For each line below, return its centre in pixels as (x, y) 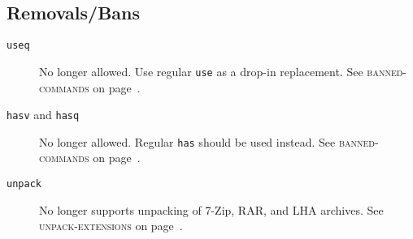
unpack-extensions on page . (111, 226)
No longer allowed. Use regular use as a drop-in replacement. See (201, 71)
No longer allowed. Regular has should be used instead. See (187, 141)
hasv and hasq (43, 115)
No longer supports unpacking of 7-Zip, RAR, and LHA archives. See (211, 209)
